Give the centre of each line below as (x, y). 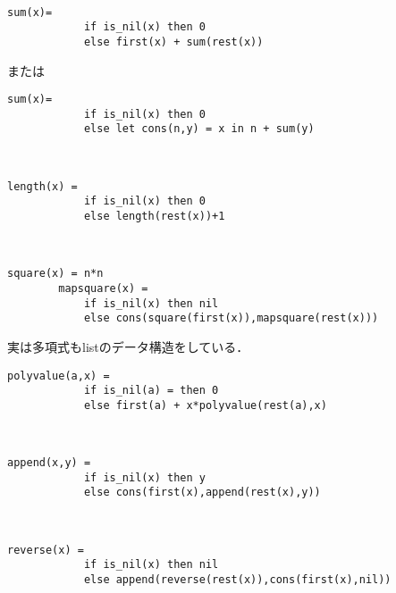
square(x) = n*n (55, 274)
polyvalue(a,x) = (59, 376)
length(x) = (42, 186)
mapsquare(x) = (103, 288)
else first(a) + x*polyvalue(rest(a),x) (205, 405)
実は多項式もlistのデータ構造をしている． (128, 346)
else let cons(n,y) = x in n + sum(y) (199, 129)
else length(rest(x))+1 (154, 217)
